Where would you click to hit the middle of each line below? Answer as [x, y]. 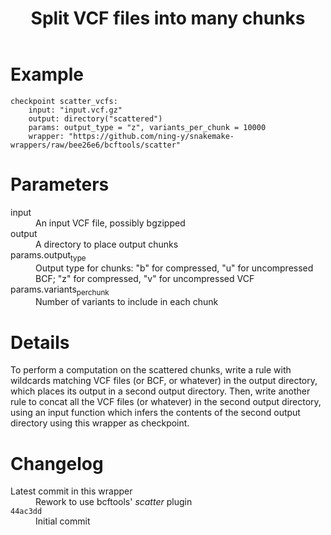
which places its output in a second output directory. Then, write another [160, 391]
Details [40, 342]
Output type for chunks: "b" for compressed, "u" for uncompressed [174, 268]
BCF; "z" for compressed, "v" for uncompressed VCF [145, 278]
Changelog [57, 463]
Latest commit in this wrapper [71, 491]
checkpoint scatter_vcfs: [64, 101]
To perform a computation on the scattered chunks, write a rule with [151, 370]
